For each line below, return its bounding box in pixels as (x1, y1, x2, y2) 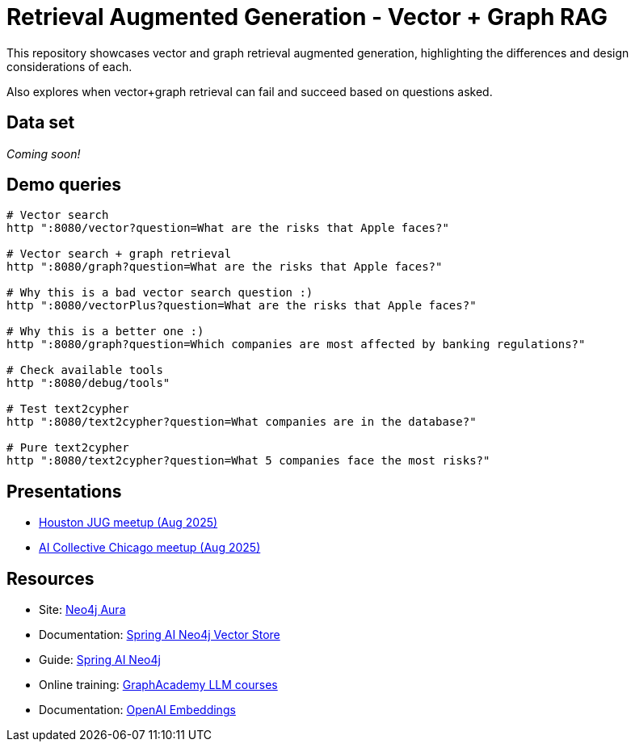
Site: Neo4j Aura (39, 603, 126, 617)
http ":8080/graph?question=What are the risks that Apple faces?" (6, 260, 443, 274)
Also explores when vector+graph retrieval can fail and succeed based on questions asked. (6, 84, 493, 99)
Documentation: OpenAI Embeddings (39, 703, 236, 717)
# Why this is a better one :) (6, 325, 204, 338)
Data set (6, 112, 75, 133)
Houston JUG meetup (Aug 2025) (39, 515, 218, 530)
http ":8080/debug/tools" (6, 376, 170, 390)
